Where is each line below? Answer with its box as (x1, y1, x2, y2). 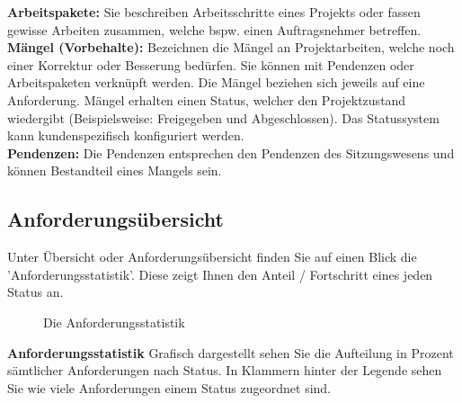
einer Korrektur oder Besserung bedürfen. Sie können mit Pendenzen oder (7, 55, 414, 74)
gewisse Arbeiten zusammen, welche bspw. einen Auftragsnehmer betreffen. (7, 20, 422, 39)
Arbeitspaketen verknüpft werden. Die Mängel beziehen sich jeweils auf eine (7, 73, 425, 92)
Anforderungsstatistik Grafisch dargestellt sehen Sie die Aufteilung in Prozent (7, 343, 454, 362)
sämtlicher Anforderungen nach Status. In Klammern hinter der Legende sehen (7, 361, 442, 380)
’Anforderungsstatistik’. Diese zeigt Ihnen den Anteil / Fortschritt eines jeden (7, 264, 433, 283)
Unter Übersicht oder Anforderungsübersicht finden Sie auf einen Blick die (7, 247, 417, 266)
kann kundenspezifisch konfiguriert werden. (7, 126, 244, 145)
